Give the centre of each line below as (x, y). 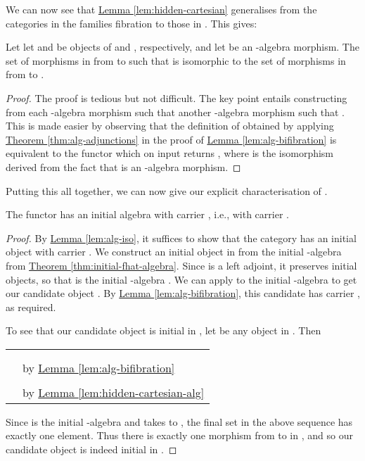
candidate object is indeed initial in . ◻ (91, 449)
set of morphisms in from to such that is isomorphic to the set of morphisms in (176, 60)
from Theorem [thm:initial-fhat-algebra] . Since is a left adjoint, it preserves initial (181, 265)
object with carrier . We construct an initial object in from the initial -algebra (174, 252)
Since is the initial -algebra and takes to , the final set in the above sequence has (179, 421)
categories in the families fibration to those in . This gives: (132, 23)
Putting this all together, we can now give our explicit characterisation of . (167, 190)
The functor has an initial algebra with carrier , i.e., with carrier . (147, 214)
